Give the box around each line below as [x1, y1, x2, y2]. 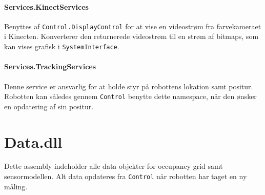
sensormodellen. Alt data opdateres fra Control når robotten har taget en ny [4, 171, 247, 182]
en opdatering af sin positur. [4, 101, 94, 111]
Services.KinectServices [4, 1, 89, 12]
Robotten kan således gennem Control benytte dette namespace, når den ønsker [4, 91, 257, 102]
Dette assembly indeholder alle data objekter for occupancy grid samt [4, 161, 223, 171]
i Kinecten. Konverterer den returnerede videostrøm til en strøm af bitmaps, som [4, 31, 259, 42]
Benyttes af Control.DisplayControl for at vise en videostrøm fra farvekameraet [4, 21, 261, 31]
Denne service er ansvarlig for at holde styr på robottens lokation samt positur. [4, 81, 253, 91]
